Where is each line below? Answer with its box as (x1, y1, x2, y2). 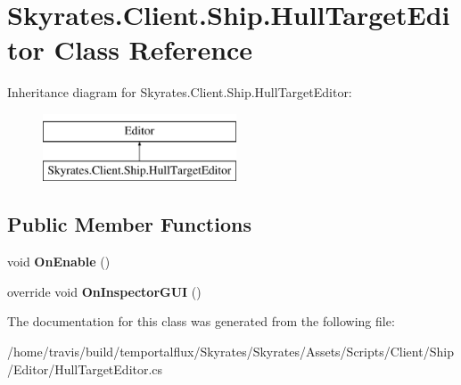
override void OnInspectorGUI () (7, 282, 202, 300)
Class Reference (54, 31, 253, 68)
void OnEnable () (7, 252, 111, 271)
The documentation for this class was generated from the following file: (7, 312, 395, 331)
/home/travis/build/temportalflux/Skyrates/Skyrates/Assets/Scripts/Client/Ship (7, 342, 454, 361)
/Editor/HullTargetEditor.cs (7, 359, 163, 378)
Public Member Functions (7, 210, 251, 238)
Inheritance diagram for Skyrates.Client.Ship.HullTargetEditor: (7, 83, 352, 102)
